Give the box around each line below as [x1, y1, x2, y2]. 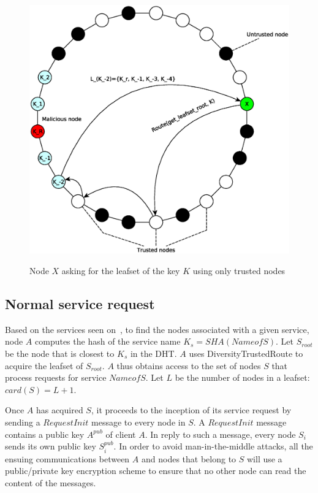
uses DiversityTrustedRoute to [189, 346, 303, 359]
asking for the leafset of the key [61, 264, 180, 277]
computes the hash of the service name [35, 335, 181, 348]
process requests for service [5, 371, 107, 384]
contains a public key [5, 427, 85, 440]
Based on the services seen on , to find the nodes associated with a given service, [5, 323, 309, 335]
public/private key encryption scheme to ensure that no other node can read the [5, 464, 306, 477]
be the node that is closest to [5, 346, 115, 359]
